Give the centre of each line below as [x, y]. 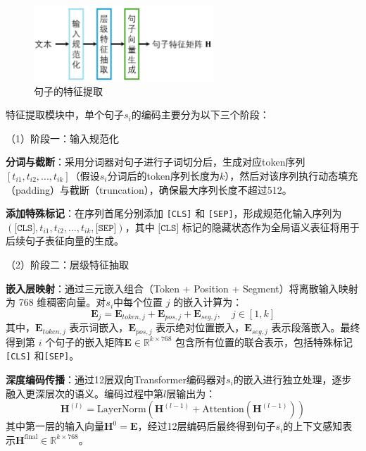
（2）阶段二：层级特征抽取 [67, 265]
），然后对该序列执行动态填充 [291, 176]
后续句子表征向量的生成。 [65, 241]
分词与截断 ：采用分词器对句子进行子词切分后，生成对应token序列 [156, 162]
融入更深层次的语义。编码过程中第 [84, 393]
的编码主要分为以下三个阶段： [200, 115]
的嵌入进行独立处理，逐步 [292, 379]
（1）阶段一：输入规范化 [62, 138]
